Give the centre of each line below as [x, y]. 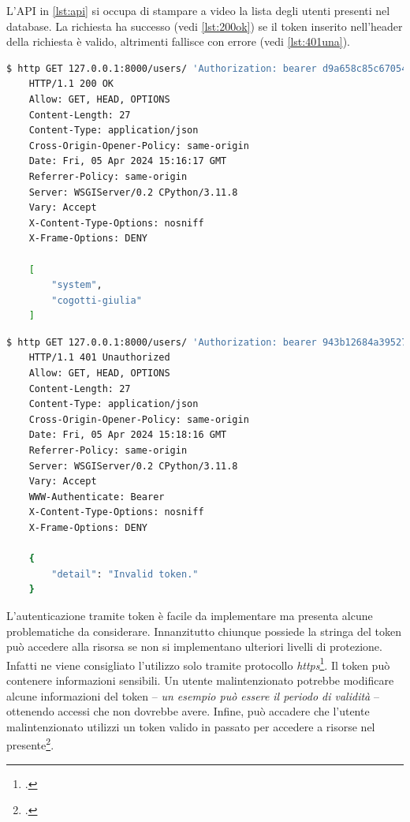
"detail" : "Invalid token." [125, 574]
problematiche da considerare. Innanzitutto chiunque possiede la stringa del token [204, 631]
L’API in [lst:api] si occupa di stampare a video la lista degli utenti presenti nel [198, 10]
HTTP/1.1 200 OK [71, 84]
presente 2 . [30, 744]
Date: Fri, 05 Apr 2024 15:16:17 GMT [128, 161]
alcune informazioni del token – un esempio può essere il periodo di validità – [193, 695]
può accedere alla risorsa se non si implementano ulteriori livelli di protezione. [194, 646]
